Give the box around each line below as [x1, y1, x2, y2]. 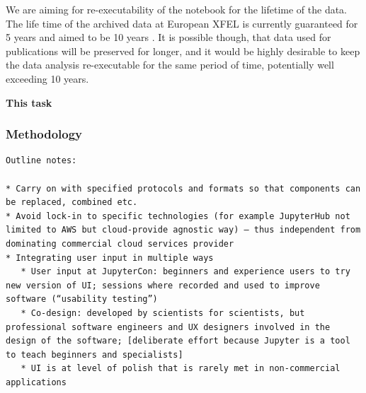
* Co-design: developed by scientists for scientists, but [21, 307, 305, 318]
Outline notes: [6, 156, 77, 166]
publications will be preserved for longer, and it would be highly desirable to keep [6, 43, 360, 58]
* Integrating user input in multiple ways [6, 252, 214, 263]
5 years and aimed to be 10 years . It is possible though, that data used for [6, 30, 331, 45]
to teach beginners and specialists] [6, 349, 183, 360]
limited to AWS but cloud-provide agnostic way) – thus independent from [6, 225, 361, 235]
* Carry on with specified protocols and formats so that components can [6, 183, 361, 194]
